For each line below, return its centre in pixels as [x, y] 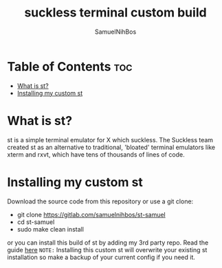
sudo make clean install [51, 229]
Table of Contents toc [70, 66]
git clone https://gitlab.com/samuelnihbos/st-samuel [91, 214]
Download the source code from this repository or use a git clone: [100, 201]
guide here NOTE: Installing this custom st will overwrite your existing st [107, 249]
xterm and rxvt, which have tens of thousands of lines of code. [96, 154]
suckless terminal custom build [115, 13]
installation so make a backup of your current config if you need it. [101, 257]
